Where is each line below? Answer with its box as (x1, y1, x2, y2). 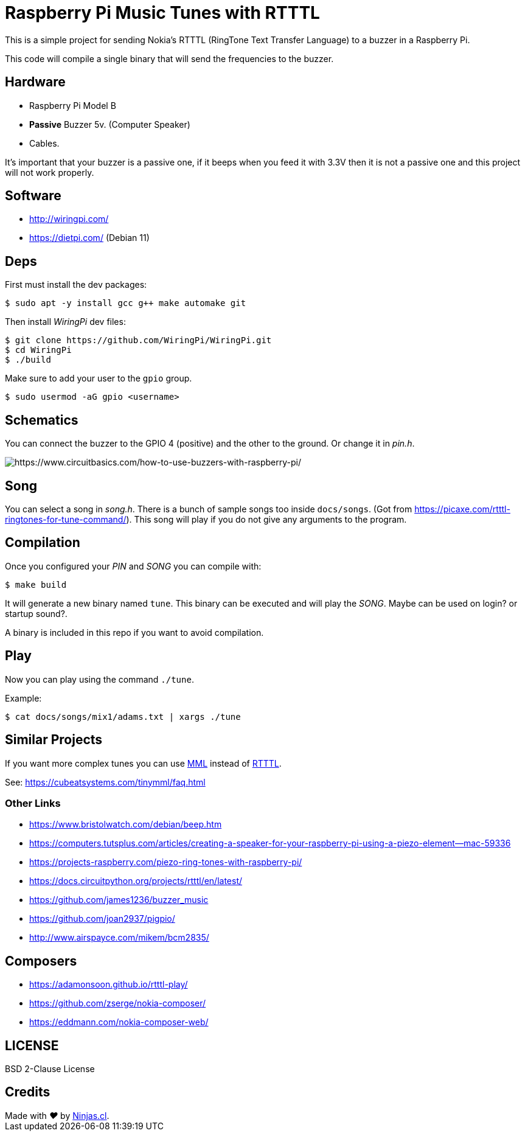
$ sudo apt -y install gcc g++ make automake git (5, 298, 246, 308)
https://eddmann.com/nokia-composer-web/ (29, 1017, 209, 1028)
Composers (5, 953, 77, 969)
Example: (5, 692, 42, 703)
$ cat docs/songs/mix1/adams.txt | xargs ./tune (5, 711, 241, 722)
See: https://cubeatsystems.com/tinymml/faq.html (5, 776, 206, 787)
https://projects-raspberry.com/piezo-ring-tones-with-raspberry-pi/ (29, 857, 302, 868)
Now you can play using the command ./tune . (5, 674, 194, 685)
